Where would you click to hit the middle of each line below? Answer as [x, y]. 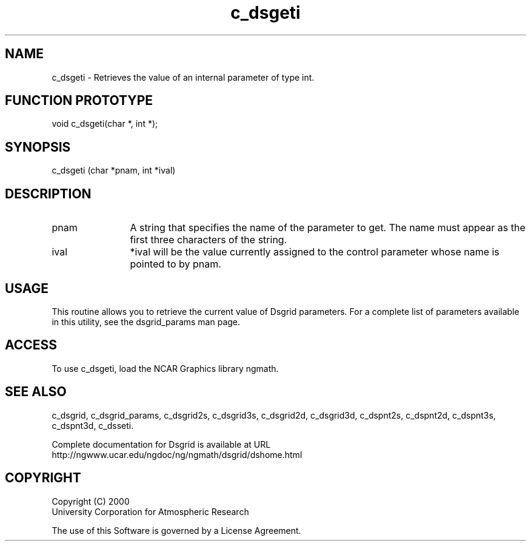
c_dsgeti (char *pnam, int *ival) [114, 170]
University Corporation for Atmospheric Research [150, 511]
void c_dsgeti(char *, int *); [105, 124]
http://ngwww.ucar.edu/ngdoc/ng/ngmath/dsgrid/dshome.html [177, 454]
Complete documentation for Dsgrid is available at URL [161, 444]
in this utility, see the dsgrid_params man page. [146, 322]
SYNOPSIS [38, 147]
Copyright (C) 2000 [91, 501]
